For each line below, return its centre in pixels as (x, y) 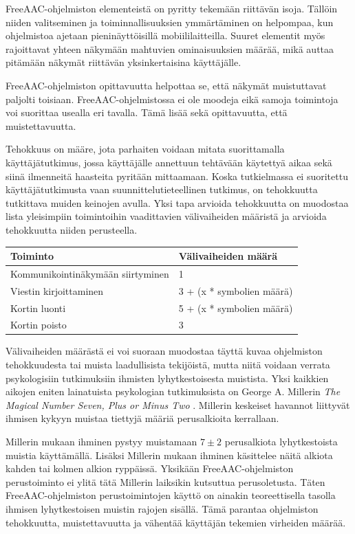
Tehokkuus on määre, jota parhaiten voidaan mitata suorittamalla (145, 149)
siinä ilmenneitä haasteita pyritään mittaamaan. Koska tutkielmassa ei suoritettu (177, 176)
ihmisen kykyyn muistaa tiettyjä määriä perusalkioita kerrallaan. (142, 418)
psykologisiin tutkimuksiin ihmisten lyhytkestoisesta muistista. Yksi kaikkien (167, 378)
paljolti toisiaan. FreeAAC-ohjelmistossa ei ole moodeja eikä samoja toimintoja (172, 99)
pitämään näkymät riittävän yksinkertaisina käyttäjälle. (123, 62)
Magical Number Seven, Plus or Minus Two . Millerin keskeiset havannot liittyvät (178, 404)
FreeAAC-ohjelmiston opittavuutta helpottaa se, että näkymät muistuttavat (166, 85)
